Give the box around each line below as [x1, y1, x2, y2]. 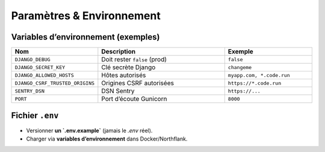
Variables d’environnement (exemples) [11, 32, 160, 42]
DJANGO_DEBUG [14, 56, 51, 62]
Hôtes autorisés [101, 71, 146, 79]
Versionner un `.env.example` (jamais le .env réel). [26, 127, 153, 134]
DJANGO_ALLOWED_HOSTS [14, 72, 75, 78]
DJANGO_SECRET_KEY [14, 64, 66, 70]
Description [101, 47, 135, 56]
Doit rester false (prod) [101, 55, 167, 64]
